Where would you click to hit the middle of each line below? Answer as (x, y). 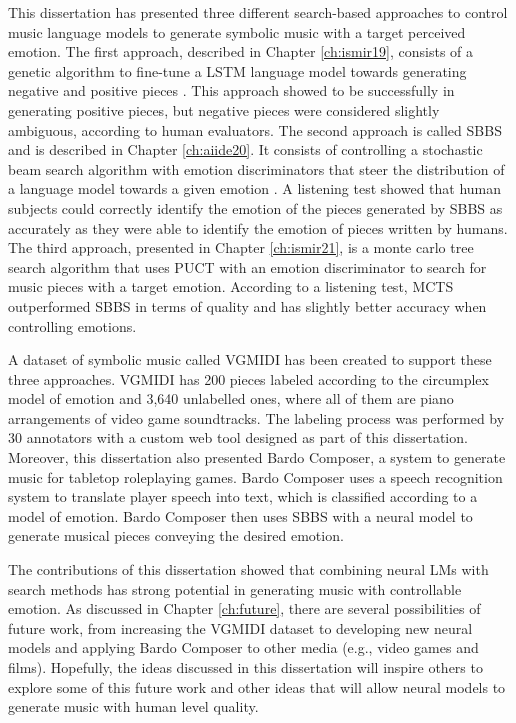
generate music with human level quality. (133, 706)
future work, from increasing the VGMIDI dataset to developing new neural (240, 627)
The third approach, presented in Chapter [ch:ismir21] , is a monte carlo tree (241, 247)
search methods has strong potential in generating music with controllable (235, 588)
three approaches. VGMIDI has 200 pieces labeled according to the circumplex (248, 378)
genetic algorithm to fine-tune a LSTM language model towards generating (237, 70)
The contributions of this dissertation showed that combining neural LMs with (248, 569)
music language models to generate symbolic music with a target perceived (237, 31)
